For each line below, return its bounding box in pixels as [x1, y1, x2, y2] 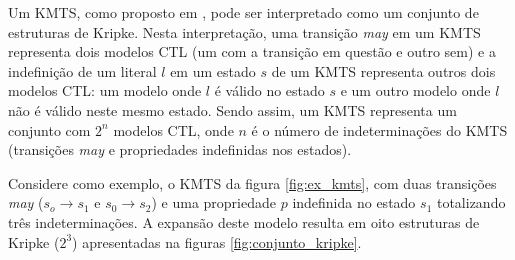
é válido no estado [214, 80, 325, 101]
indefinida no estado [292, 192, 416, 213]
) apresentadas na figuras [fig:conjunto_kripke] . [72, 231, 362, 252]
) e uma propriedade [151, 192, 276, 213]
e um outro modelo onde [340, 80, 491, 101]
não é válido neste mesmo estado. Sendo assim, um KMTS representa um [8, 99, 457, 120]
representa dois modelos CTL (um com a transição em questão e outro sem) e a [8, 41, 496, 62]
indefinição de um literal [8, 60, 157, 81]
